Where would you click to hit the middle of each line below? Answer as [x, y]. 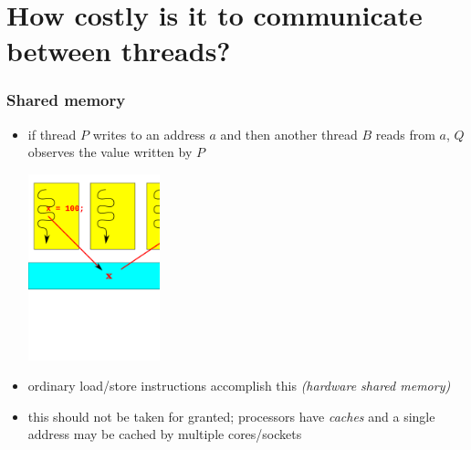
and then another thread [289, 134]
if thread [52, 134]
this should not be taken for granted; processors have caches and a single [231, 416]
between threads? [119, 51]
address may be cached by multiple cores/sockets [165, 434]
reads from [405, 134]
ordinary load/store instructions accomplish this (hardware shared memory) [239, 386]
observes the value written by [110, 152]
